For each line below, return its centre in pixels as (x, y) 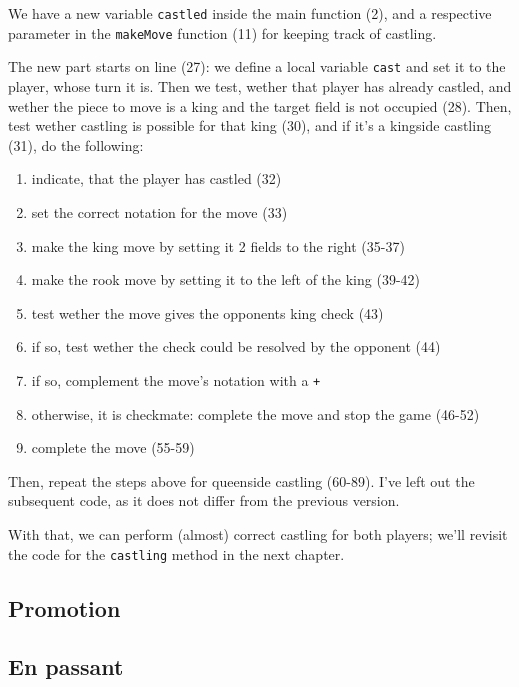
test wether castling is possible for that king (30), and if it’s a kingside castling (249, 125)
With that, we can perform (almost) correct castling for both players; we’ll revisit (258, 533)
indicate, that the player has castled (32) (156, 178)
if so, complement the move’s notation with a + (176, 379)
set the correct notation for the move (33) (159, 211)
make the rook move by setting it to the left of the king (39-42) (225, 279)
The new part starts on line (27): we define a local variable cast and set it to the (257, 66)
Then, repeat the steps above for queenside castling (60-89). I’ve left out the (241, 480)
